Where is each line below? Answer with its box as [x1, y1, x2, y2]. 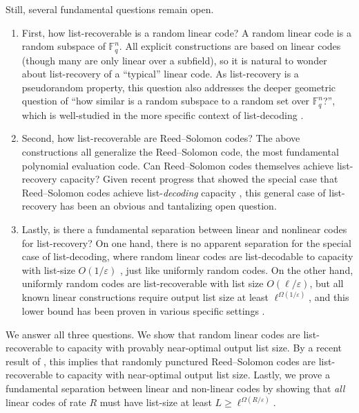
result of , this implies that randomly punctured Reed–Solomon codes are [6, 354, 316, 368]
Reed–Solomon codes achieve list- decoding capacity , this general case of [21, 185, 326, 199]
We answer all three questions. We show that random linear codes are [6, 327, 300, 341]
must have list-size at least [99, 395, 212, 410]
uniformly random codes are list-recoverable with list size [21, 276, 264, 291]
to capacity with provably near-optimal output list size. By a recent [55, 340, 342, 355]
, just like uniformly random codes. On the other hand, [119, 262, 353, 277]
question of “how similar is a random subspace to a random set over [21, 93, 310, 108]
